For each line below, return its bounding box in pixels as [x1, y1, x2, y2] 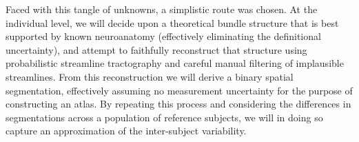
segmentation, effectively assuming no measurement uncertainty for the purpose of [6, 83, 353, 97]
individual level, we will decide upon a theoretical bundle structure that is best [6, 15, 339, 30]
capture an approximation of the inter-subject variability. [6, 123, 247, 138]
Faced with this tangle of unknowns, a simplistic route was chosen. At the [6, 2, 318, 16]
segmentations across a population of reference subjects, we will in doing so [6, 110, 323, 124]
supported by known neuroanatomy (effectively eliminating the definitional [6, 29, 321, 43]
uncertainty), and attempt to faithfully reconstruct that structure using [6, 42, 307, 57]
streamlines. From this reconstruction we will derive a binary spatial [6, 69, 294, 83]
